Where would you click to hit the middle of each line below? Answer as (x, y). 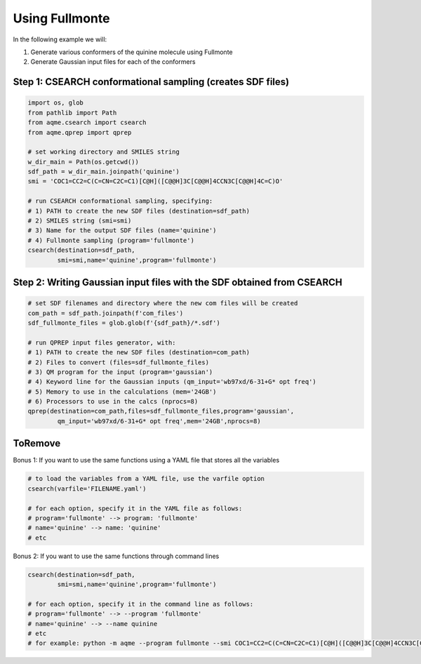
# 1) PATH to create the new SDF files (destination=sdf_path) (139, 211)
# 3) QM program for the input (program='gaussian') (120, 372)
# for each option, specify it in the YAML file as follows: (135, 508)
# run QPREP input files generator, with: (102, 343)
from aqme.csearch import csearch (87, 122)
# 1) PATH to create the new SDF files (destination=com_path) (139, 352)
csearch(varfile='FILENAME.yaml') (87, 489)
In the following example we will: (60, 39)
